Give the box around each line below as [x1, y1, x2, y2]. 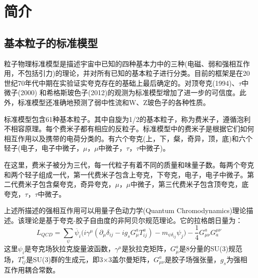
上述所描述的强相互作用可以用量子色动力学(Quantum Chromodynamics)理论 [4, 205, 247, 216]
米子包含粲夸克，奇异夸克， [24, 179, 115, 189]
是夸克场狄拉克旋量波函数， [24, 243, 115, 254]
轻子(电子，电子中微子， [4, 143, 83, 153]
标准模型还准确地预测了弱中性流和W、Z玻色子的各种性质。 [17, 97, 210, 107]
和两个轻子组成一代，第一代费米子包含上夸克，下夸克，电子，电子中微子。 [4, 169, 247, 179]
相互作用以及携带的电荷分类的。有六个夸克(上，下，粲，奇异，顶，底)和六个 [4, 133, 253, 143]
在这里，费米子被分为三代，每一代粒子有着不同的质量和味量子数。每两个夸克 [4, 159, 254, 169]
